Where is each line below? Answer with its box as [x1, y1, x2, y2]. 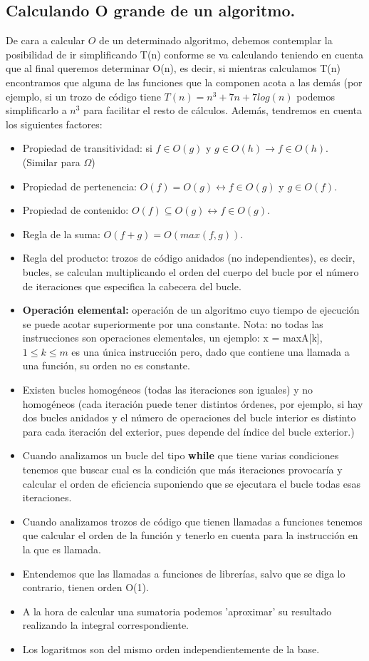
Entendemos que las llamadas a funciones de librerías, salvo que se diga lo [22, 565, 345, 580]
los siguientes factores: [6, 116, 103, 131]
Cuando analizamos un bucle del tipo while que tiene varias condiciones [22, 448, 339, 463]
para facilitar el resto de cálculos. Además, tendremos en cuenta [83, 103, 362, 118]
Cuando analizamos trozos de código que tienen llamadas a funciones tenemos [22, 513, 363, 528]
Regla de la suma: [22, 226, 100, 241]
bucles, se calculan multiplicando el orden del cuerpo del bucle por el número [22, 264, 359, 279]
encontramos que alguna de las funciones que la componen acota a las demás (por [6, 74, 363, 89]
